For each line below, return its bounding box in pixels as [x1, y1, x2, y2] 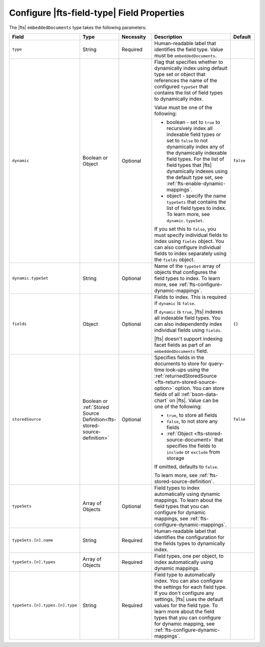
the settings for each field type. [154, 583, 227, 590]
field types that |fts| [166, 162, 212, 168]
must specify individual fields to [154, 231, 228, 238]
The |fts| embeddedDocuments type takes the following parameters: [9, 25, 147, 30]
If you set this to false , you [154, 225, 216, 232]
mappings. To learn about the [154, 496, 222, 503]
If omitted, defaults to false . [154, 463, 219, 470]
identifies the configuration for [154, 534, 225, 540]
